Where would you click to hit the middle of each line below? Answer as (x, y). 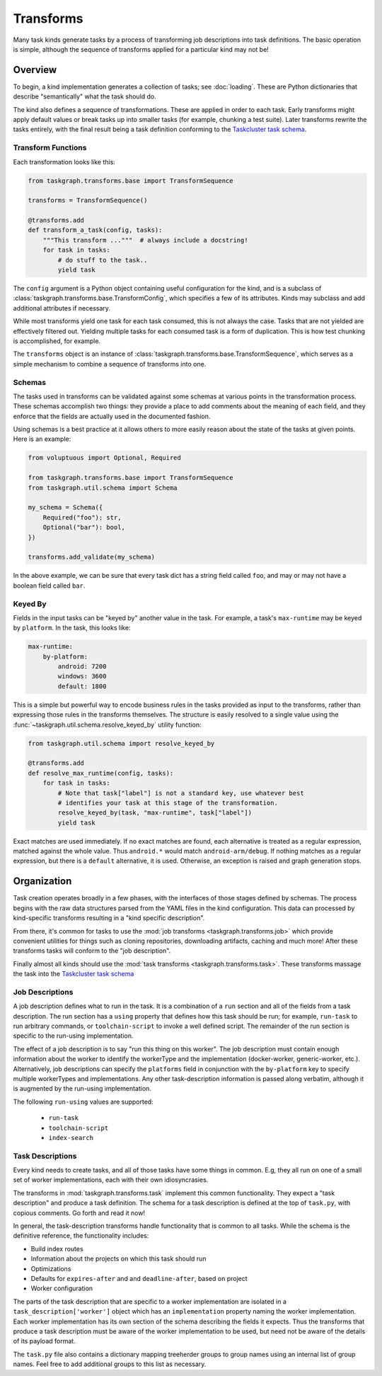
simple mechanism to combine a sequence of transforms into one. (110, 364)
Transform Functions (50, 147)
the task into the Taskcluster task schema (74, 974)
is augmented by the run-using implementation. (82, 1089)
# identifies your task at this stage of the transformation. (168, 802)
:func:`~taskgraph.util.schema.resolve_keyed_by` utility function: (107, 725)
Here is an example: (42, 439)
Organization (42, 882)
